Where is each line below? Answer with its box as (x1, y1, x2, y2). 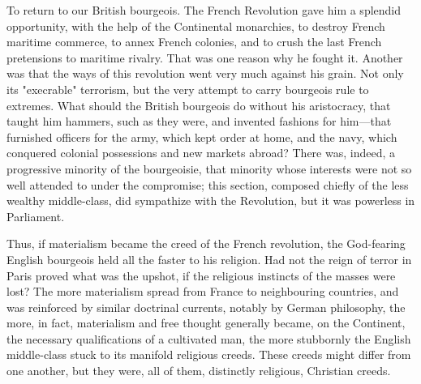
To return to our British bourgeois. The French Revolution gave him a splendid (6, 2, 402, 18)
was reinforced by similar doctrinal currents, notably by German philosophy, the (6, 298, 406, 315)
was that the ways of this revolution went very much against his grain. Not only (6, 65, 404, 82)
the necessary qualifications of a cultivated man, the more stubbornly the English (6, 330, 411, 347)
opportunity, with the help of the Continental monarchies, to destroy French (6, 17, 385, 34)
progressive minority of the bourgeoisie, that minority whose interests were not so (6, 160, 412, 177)
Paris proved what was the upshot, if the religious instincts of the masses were (6, 267, 396, 284)
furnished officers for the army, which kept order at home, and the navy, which (6, 128, 397, 145)
